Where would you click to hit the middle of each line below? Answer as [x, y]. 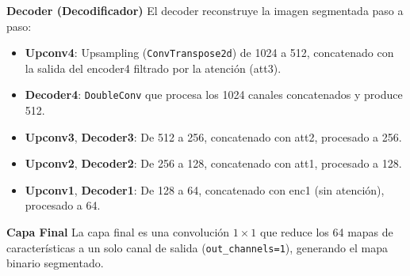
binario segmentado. [55, 263]
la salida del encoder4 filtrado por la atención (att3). [153, 68]
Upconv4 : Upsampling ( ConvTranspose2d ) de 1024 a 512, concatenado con [209, 53]
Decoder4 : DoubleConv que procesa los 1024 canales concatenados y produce [214, 95]
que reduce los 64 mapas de [326, 232]
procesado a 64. [63, 205]
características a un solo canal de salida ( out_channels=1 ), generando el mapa [197, 247]
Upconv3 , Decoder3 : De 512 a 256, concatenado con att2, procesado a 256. [213, 136]
